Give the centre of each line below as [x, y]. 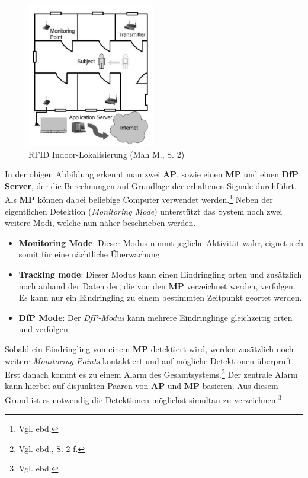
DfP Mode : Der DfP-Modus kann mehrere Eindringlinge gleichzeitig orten [155, 317]
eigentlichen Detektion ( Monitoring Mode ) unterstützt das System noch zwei [144, 211]
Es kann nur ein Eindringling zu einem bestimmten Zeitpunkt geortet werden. [160, 297]
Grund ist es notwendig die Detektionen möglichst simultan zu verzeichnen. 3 [143, 399]
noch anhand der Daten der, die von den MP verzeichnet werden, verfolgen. [157, 286]
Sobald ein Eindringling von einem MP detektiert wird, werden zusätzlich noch [149, 349]
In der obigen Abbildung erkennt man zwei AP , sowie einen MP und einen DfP [152, 174]
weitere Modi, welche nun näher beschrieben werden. [100, 223]
